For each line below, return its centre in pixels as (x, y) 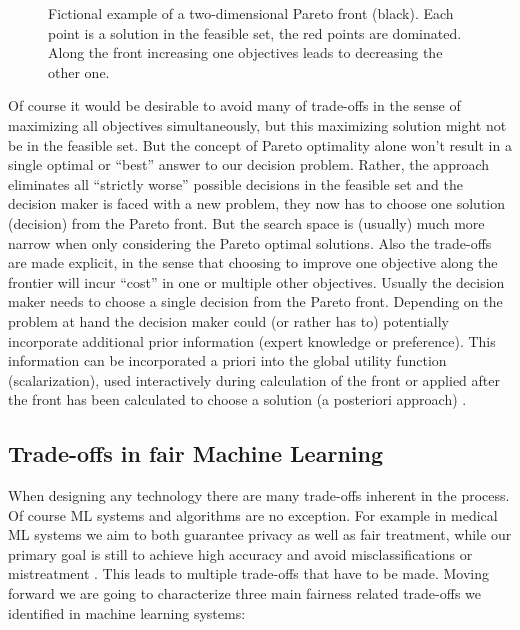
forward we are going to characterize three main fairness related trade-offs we (245, 593)
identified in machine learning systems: (127, 612)
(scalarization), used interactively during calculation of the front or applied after (254, 379)
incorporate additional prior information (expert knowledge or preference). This (252, 340)
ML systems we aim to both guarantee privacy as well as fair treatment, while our (260, 534)
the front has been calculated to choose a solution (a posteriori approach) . (237, 399)
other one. (79, 71)
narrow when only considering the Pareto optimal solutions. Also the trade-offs (250, 242)
